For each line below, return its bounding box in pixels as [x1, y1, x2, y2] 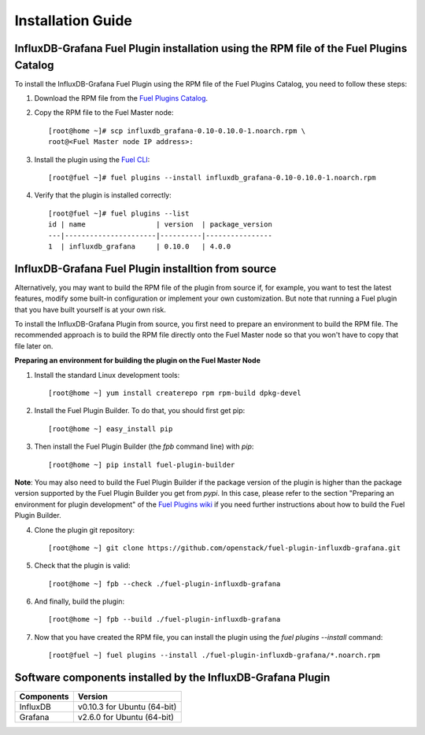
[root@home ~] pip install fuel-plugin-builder [48, 460, 235, 469]
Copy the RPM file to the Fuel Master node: [34, 108, 174, 117]
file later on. [14, 341, 54, 350]
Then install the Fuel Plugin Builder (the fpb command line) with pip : [34, 441, 254, 452]
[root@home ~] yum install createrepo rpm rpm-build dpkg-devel [48, 388, 302, 397]
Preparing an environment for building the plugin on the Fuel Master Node [14, 356, 261, 365]
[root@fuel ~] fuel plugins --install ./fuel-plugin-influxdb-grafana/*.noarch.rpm [48, 651, 381, 660]
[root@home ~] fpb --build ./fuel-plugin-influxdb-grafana [48, 615, 281, 624]
